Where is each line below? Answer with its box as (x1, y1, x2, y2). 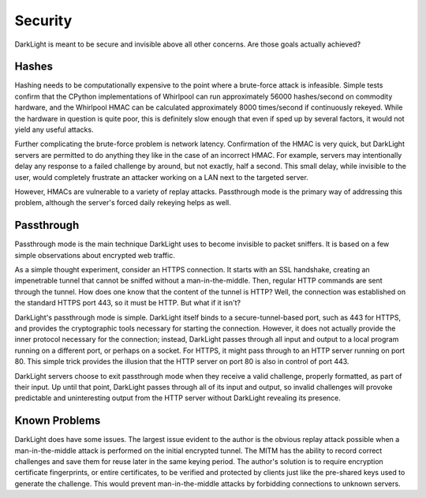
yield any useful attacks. (14, 125, 94, 134)
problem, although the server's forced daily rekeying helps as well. (14, 198, 232, 208)
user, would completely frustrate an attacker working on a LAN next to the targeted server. (14, 172, 309, 182)
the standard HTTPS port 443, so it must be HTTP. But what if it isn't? (14, 298, 241, 308)
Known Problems (14, 414, 101, 428)
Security (14, 12, 73, 29)
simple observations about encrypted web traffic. (14, 250, 175, 260)
